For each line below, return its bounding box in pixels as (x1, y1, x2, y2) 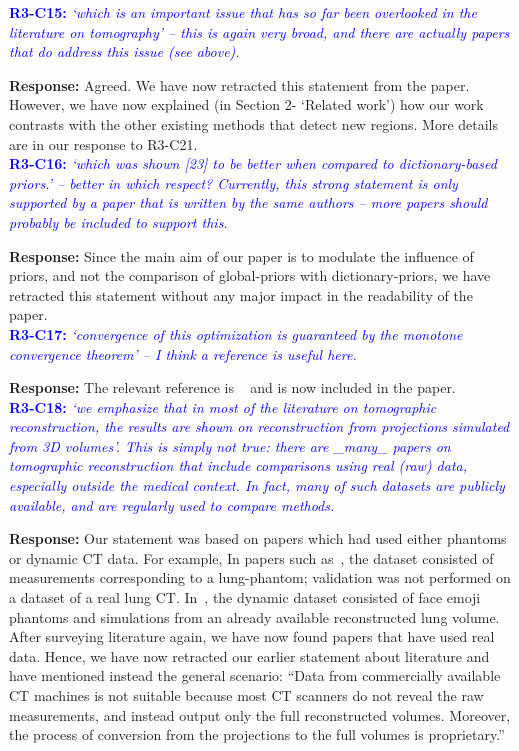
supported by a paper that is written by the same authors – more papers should (9, 192, 488, 213)
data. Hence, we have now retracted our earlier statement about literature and (9, 645, 490, 666)
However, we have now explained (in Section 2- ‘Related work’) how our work (9, 94, 484, 115)
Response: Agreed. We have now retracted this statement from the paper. (9, 74, 470, 95)
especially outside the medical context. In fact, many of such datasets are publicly (9, 475, 505, 496)
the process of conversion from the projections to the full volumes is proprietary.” (9, 724, 505, 745)
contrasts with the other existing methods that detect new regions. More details (9, 113, 499, 134)
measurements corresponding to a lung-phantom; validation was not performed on (9, 567, 511, 588)
